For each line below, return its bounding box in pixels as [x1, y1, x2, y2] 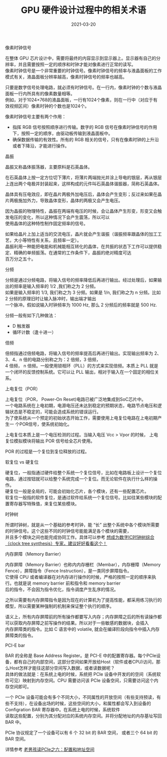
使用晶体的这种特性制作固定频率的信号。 [5, 220, 88, 226]
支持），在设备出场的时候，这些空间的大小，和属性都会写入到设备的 [13, 700, 151, 706]
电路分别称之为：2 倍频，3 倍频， [31, 356, 101, 362]
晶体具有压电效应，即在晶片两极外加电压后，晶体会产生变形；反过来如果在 [5, 191, 158, 197]
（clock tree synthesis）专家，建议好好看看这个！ [5, 540, 108, 546]
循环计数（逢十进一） [12, 329, 56, 335]
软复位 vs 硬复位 [5, 459, 39, 465]
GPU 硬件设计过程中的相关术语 [20, 4, 147, 16]
